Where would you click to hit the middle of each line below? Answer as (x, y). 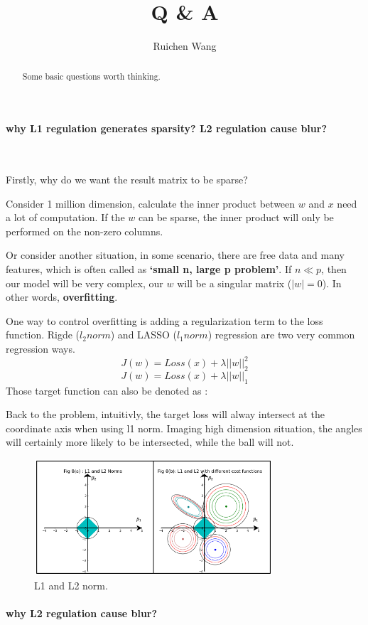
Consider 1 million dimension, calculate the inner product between (151, 203)
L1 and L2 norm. (71, 585)
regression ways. (40, 348)
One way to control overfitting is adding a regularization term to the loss (164, 320)
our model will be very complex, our (85, 283)
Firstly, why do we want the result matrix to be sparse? (127, 179)
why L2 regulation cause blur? (82, 613)
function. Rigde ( (43, 335)
